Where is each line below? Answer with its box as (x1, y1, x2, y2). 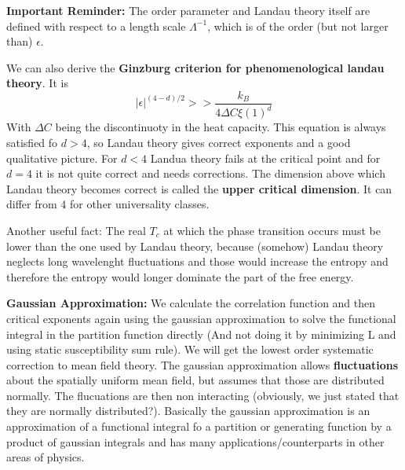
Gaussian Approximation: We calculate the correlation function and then (6, 295, 376, 311)
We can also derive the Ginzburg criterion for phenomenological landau (6, 59, 385, 75)
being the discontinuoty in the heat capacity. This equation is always (55, 119, 386, 135)
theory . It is (6, 75, 68, 91)
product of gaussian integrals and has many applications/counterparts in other (6, 433, 385, 450)
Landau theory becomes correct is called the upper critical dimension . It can (6, 180, 392, 196)
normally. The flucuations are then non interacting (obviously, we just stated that (6, 387, 400, 403)
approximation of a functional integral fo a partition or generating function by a (6, 418, 392, 435)
